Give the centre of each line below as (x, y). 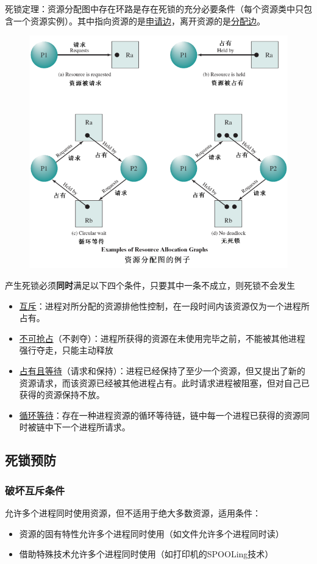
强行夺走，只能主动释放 (66, 350)
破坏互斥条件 (35, 490)
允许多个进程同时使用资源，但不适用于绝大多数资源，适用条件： (133, 512)
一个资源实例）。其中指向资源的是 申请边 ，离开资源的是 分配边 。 (139, 20)
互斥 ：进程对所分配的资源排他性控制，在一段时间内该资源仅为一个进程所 (164, 305)
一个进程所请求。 (96, 427)
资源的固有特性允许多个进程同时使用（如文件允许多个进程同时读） (151, 533)
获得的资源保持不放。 (62, 395)
